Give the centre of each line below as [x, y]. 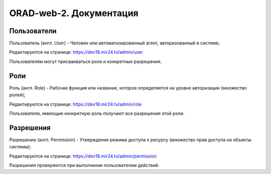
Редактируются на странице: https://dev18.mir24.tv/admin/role [76, 104]
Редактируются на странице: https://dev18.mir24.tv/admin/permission [83, 156]
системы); [20, 147]
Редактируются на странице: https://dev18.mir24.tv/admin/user [76, 52]
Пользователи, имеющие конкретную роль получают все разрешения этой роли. [97, 113]
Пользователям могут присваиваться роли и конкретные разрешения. [86, 61]
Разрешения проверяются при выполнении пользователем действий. [84, 165]
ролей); [17, 95]
